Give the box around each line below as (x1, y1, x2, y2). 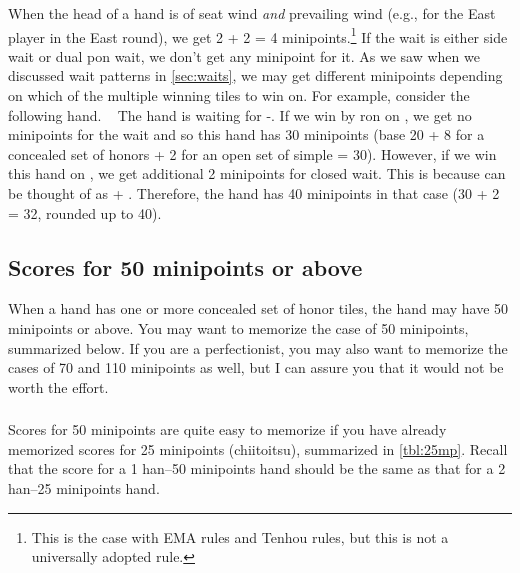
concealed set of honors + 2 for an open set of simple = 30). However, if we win (8, 143, 497, 164)
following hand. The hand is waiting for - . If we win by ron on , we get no (8, 104, 472, 125)
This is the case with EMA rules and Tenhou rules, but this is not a (31, 526, 449, 547)
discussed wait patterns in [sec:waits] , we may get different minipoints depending (8, 65, 503, 86)
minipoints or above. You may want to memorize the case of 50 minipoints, (8, 317, 469, 338)
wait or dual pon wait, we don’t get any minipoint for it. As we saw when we (8, 45, 480, 66)
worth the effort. (8, 376, 109, 397)
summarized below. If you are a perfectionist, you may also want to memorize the (8, 337, 508, 358)
